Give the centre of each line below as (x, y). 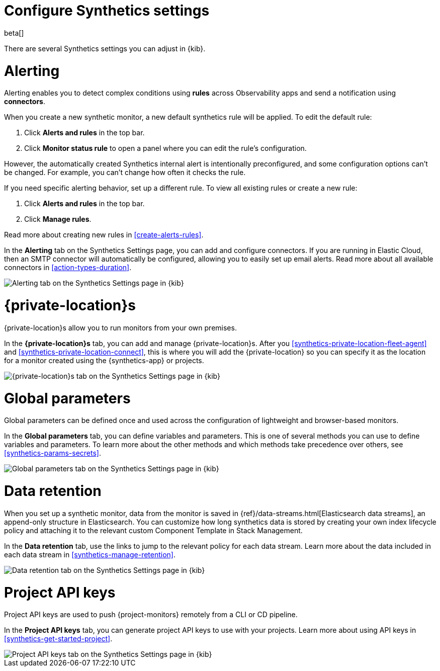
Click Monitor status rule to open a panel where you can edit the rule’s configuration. (165, 148)
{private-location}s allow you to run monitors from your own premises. (120, 327)
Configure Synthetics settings (107, 11)
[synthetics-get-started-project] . (58, 639)
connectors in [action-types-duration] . (68, 268)
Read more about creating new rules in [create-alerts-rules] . (104, 235)
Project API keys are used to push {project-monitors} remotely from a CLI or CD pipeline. (151, 615)
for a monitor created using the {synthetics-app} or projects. (104, 360)
